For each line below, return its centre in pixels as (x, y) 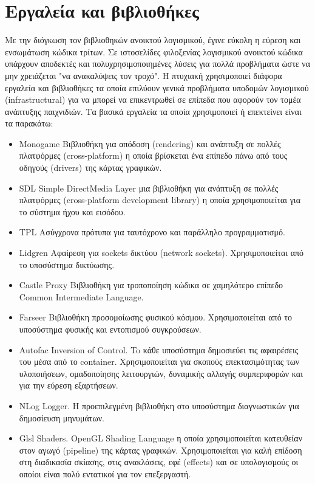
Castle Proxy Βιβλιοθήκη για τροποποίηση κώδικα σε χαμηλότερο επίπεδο (151, 285)
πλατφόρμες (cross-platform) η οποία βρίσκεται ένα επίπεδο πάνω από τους (153, 155)
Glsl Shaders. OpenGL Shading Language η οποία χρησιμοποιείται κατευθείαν (161, 438)
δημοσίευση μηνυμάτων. (62, 417)
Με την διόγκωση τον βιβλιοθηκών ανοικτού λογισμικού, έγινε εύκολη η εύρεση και (153, 40)
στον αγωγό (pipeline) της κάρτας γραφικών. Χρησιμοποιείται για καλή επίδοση (161, 450)
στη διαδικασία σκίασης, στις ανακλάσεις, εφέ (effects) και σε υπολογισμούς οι (159, 462)
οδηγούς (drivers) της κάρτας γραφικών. (90, 168)
